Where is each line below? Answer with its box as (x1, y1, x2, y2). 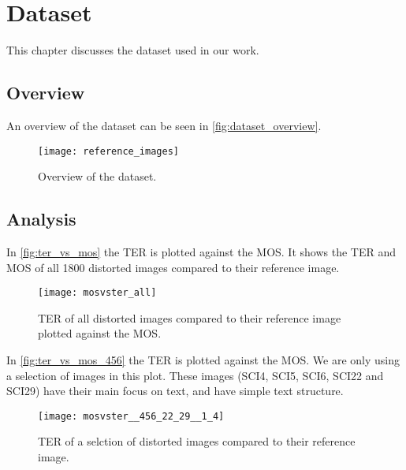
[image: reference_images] (38, 145, 179, 157)
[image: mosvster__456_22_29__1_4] (38, 410, 225, 422)
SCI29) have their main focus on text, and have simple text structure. (6, 382, 344, 399)
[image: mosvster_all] (38, 287, 157, 299)
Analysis (6, 207, 76, 231)
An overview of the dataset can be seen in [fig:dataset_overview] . (6, 117, 322, 133)
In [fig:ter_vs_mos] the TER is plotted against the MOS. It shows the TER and (6, 243, 396, 259)
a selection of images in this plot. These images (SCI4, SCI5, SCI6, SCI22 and (6, 367, 384, 383)
